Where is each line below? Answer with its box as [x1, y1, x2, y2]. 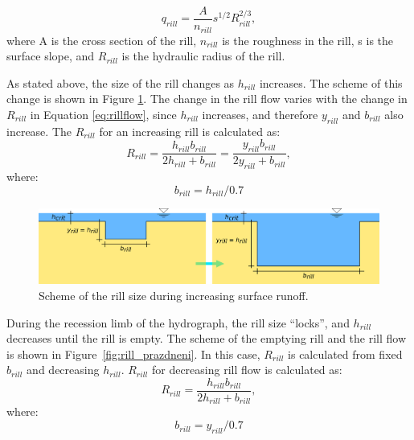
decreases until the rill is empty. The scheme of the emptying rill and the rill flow [6, 330, 407, 347]
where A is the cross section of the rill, [6, 31, 197, 48]
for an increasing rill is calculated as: [99, 122, 281, 139]
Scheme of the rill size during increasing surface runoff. [39, 287, 309, 303]
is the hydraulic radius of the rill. [121, 47, 285, 64]
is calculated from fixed [288, 345, 403, 362]
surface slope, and [6, 47, 95, 64]
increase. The [6, 122, 72, 139]
